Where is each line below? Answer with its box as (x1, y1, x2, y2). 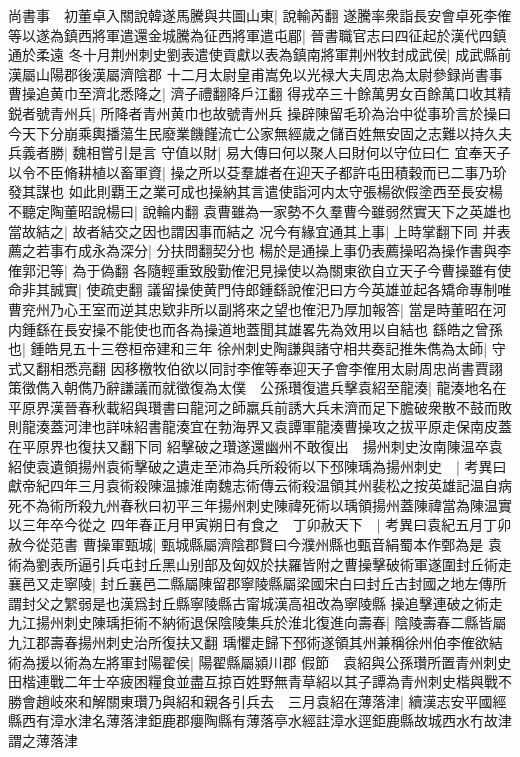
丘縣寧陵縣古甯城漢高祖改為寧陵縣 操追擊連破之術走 (161, 592, 503, 613)
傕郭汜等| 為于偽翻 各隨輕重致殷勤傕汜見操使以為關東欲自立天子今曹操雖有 (8, 259, 498, 280)
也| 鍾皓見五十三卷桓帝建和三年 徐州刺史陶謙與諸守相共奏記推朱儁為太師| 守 (8, 338, 506, 359)
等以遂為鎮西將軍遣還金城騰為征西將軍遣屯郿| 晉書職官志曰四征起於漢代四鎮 (8, 24, 507, 45)
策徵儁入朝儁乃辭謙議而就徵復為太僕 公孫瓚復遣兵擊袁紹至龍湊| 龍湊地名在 (8, 377, 507, 398)
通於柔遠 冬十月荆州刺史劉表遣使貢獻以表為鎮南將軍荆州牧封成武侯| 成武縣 (8, 44, 498, 65)
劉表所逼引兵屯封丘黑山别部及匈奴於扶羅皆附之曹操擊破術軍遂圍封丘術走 (35, 553, 512, 574)
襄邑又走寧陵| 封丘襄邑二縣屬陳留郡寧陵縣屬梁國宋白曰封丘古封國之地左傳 (8, 573, 493, 594)
